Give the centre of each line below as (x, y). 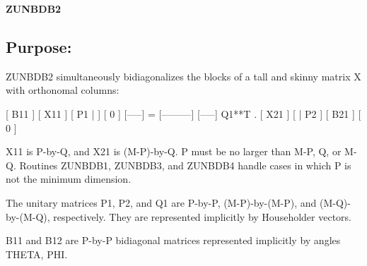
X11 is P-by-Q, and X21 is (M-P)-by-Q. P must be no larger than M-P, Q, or (174, 151)
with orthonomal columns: (63, 90)
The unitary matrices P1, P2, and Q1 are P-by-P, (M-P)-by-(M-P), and (161, 202)
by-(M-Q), (28, 216)
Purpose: (39, 46)
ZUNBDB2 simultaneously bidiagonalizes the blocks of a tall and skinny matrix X (183, 76)
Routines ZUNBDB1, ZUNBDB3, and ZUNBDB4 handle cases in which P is (185, 165)
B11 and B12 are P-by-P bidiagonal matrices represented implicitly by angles (173, 240)
